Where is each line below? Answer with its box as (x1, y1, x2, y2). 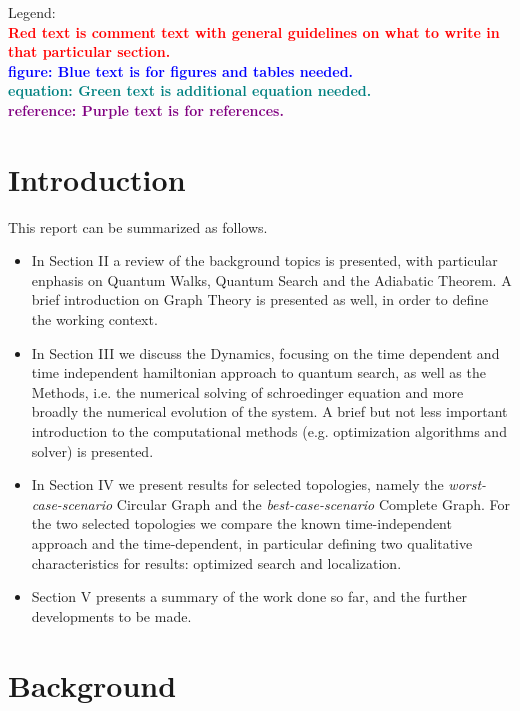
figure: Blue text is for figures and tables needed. (8, 60, 354, 81)
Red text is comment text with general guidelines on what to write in (8, 21, 500, 42)
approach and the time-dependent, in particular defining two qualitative (31, 533, 473, 553)
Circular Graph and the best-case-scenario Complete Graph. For (116, 493, 510, 514)
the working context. (31, 309, 158, 330)
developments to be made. (31, 605, 192, 626)
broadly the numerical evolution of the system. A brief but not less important (31, 401, 508, 422)
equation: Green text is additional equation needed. (8, 80, 372, 101)
